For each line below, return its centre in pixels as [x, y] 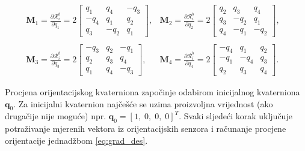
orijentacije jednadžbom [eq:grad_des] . [76, 140]
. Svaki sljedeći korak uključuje [236, 116]
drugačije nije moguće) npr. [56, 116]
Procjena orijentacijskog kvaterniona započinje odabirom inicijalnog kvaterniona [152, 92]
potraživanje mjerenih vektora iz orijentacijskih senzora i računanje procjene [146, 129]
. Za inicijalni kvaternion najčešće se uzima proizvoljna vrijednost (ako [143, 103]
